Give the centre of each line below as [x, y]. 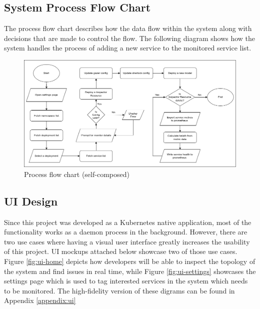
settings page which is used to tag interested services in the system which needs [126, 281]
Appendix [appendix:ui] [40, 300]
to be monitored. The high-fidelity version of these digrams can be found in [119, 290]
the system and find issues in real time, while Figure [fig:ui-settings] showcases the [130, 271]
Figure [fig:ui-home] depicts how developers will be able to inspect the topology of [130, 261]
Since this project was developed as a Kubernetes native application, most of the [128, 222]
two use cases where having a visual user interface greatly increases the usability [127, 241]
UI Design [31, 201]
